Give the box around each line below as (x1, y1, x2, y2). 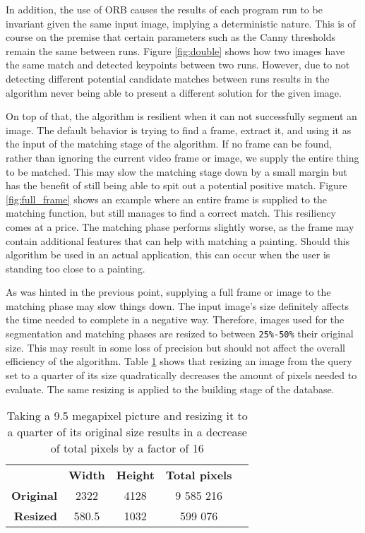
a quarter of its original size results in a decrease (7, 424, 247, 441)
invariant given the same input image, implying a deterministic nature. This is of (6, 16, 356, 30)
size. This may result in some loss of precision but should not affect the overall (6, 340, 345, 354)
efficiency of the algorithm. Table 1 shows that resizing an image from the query (6, 354, 352, 369)
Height (116, 467, 155, 484)
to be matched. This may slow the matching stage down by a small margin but (6, 164, 347, 179)
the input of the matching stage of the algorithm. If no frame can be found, (6, 136, 333, 151)
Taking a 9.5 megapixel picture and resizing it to (6, 407, 248, 424)
